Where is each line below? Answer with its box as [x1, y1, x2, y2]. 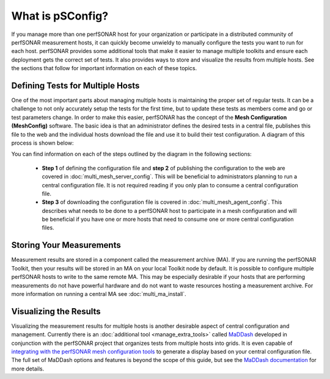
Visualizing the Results [11, 306, 101, 317]
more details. [11, 365, 45, 372]
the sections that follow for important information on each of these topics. [11, 65, 197, 72]
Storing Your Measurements [11, 240, 122, 250]
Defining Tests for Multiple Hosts [11, 80, 140, 91]
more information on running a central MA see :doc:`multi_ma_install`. [11, 290, 186, 297]
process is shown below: [11, 139, 74, 146]
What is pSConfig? [11, 9, 109, 23]
